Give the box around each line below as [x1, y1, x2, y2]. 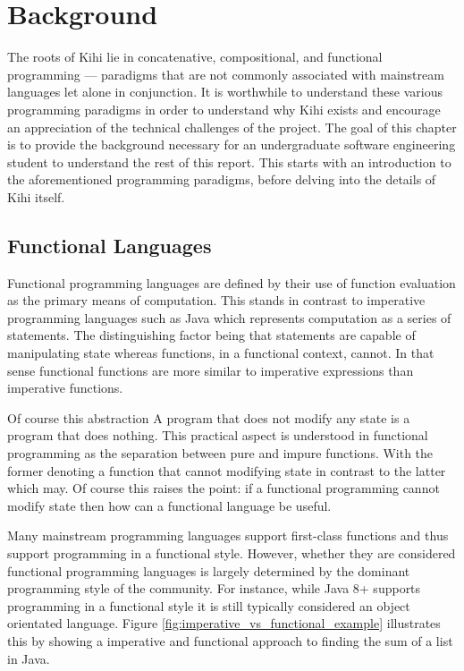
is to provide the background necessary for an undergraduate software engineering [7, 135, 456, 154]
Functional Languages [7, 231, 212, 259]
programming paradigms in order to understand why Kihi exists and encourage [7, 99, 441, 118]
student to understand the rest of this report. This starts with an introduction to [7, 152, 451, 171]
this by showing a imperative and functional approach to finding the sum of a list [7, 631, 453, 650]
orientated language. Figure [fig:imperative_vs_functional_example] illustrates [7, 614, 441, 633]
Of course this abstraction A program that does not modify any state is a [7, 408, 410, 427]
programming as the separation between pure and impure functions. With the [7, 444, 434, 463]
